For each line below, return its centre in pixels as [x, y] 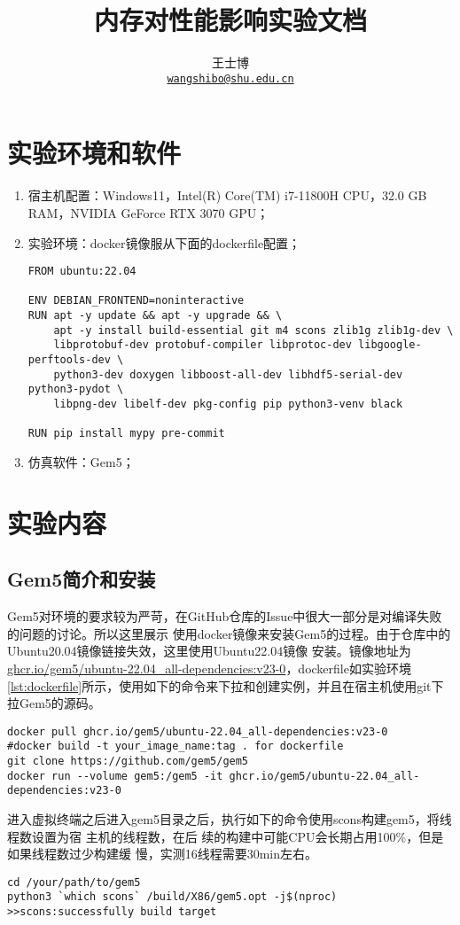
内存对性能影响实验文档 [230, 20]
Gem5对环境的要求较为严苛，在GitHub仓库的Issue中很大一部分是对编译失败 [225, 616]
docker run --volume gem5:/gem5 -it [115, 776]
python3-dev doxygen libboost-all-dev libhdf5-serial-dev [228, 374]
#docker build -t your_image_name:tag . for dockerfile [175, 746]
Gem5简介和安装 [82, 579]
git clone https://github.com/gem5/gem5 [128, 762]
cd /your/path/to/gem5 [74, 882]
